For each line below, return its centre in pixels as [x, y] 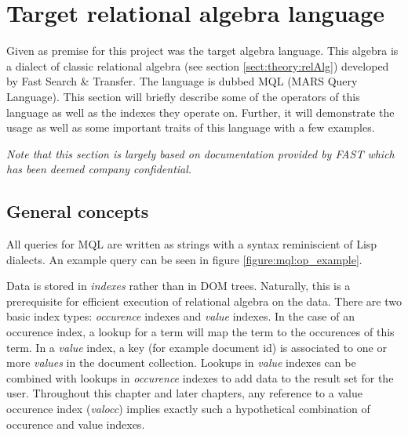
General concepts [78, 211]
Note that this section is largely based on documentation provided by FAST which [200, 153]
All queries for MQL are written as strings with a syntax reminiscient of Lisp [192, 244]
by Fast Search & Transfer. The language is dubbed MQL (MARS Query [182, 81]
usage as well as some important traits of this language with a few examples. [191, 127]
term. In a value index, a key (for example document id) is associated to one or [197, 347]
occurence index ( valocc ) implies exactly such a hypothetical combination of [188, 409]
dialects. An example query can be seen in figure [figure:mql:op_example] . [184, 259]
